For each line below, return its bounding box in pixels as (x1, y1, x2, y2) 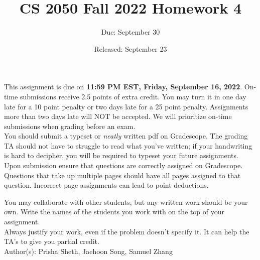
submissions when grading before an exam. (4, 120, 136, 131)
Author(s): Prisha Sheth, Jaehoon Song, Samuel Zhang (4, 245, 173, 256)
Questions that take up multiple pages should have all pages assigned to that (4, 170, 241, 180)
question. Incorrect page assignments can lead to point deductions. (4, 180, 209, 190)
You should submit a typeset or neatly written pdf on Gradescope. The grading (4, 131, 248, 141)
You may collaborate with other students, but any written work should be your (4, 196, 248, 207)
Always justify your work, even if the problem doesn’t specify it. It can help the (4, 226, 249, 236)
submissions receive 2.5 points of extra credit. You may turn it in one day (20, 91, 246, 101)
